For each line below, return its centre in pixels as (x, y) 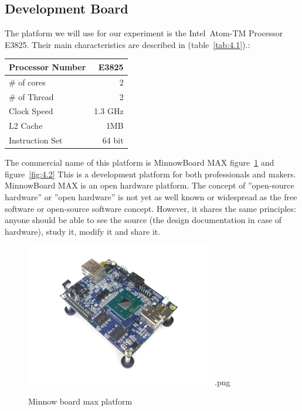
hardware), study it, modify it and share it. (83, 231)
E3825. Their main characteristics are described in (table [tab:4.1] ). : (128, 44)
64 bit (113, 140)
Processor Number (47, 66)
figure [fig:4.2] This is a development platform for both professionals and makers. (150, 174)
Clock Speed (31, 111)
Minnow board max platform (80, 401)
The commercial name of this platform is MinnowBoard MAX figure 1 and (140, 162)
